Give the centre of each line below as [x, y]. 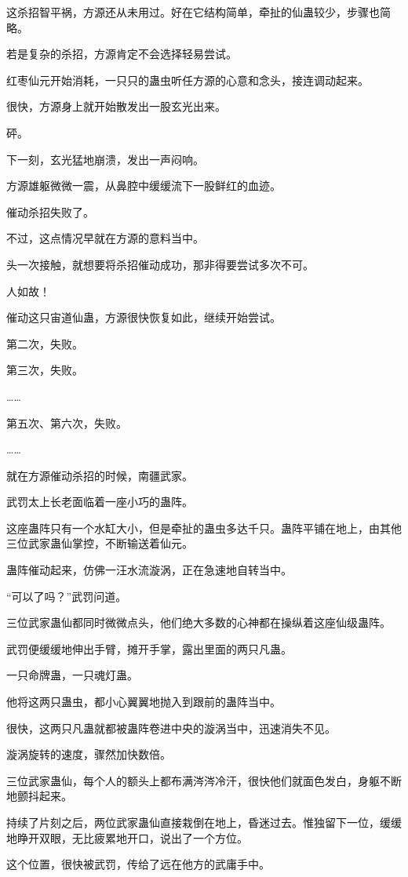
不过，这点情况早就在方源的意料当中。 [105, 238]
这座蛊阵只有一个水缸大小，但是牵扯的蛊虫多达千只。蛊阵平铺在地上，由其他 [204, 528]
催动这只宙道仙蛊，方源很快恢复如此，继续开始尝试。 [144, 317]
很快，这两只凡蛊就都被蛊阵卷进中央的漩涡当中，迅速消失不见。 [171, 728]
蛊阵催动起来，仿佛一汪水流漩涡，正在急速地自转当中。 [149, 570]
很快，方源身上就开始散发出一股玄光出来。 [116, 106]
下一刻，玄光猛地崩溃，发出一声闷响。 [105, 159]
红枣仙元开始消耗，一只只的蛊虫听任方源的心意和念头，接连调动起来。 [188, 80]
